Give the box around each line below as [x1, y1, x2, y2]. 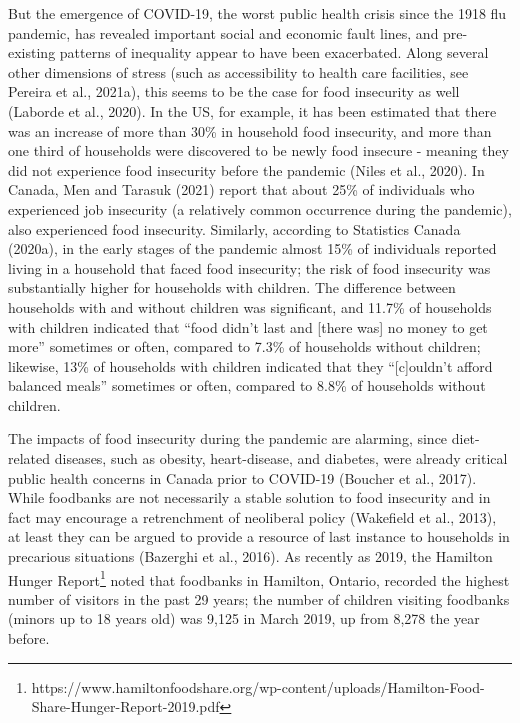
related [8, 448, 51, 469]
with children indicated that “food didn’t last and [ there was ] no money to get [8, 316, 488, 337]
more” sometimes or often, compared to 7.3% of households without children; [8, 336, 481, 357]
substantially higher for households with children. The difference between [8, 277, 456, 298]
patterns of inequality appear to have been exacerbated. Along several [59, 42, 489, 63]
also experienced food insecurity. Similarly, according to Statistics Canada [8, 218, 461, 239]
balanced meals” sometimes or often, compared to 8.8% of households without [8, 375, 486, 396]
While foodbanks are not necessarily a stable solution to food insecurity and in [8, 487, 491, 508]
